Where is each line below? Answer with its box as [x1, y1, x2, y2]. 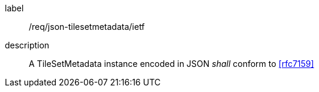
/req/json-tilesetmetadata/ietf [29, 22, 145, 32]
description [5, 40, 50, 50]
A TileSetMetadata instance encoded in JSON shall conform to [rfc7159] [29, 59, 314, 69]
